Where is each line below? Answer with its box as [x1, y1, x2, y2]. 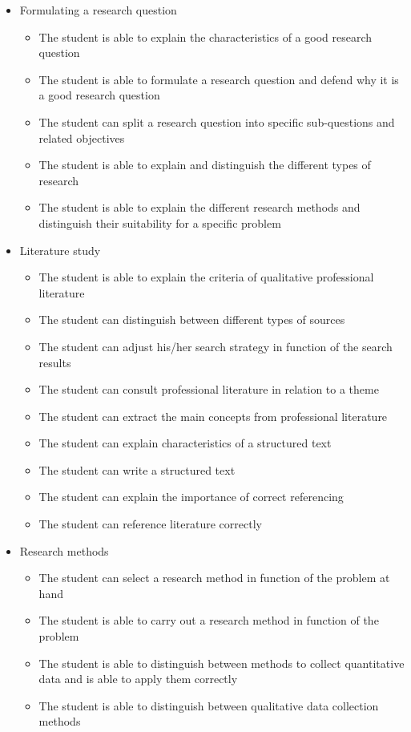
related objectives [38, 129, 125, 146]
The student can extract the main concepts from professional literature [38, 407, 388, 424]
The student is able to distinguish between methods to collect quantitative [38, 654, 405, 671]
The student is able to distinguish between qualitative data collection [38, 697, 379, 714]
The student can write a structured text [38, 461, 236, 478]
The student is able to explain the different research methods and [38, 199, 361, 216]
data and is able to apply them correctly [38, 670, 238, 687]
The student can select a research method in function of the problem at [38, 569, 390, 586]
